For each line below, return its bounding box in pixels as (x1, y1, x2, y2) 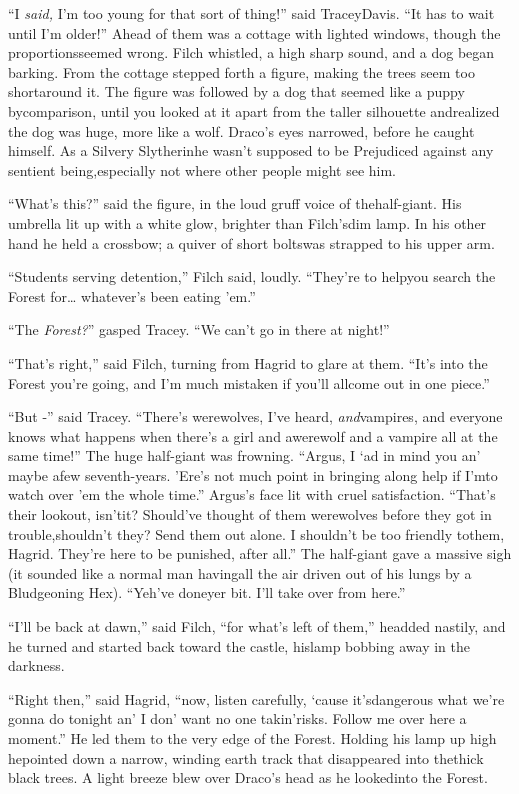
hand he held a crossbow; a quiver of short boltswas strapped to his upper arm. (8, 232, 495, 253)
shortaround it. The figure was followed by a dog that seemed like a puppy (8, 81, 465, 102)
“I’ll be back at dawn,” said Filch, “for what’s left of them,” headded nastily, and (8, 616, 506, 637)
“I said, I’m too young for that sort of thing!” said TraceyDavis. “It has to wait (8, 3, 495, 23)
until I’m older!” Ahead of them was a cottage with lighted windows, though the (8, 22, 501, 43)
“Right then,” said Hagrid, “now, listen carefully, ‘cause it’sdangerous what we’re (8, 688, 505, 709)
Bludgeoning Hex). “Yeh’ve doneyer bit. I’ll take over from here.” (8, 582, 406, 603)
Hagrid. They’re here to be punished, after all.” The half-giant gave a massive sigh (8, 543, 512, 564)
